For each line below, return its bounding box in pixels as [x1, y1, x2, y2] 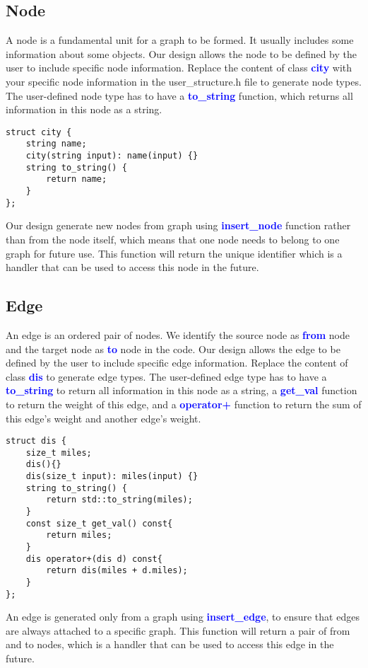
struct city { [6, 127, 72, 137]
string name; [25, 139, 87, 149]
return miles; [46, 530, 112, 541]
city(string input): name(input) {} [25, 151, 198, 161]
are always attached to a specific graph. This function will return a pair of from [6, 623, 350, 638]
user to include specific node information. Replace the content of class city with [6, 60, 352, 75]
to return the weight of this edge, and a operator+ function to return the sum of [6, 396, 362, 411]
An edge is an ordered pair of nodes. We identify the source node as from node [6, 327, 350, 342]
